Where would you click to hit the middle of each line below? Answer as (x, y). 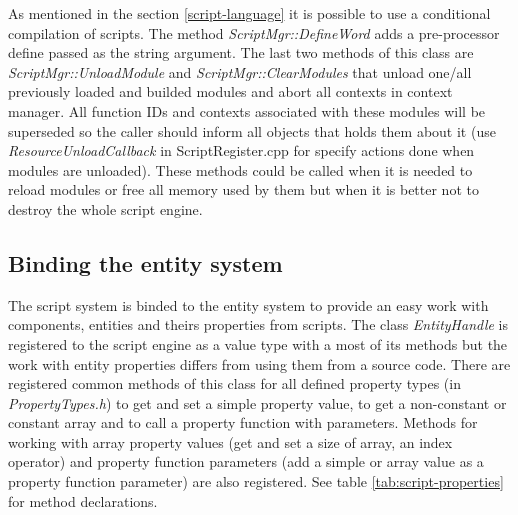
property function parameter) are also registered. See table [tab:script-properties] (256, 481)
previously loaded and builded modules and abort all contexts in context (230, 91)
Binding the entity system (145, 262)
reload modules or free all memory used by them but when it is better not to (243, 189)
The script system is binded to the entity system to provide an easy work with (248, 304)
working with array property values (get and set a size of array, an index (230, 441)
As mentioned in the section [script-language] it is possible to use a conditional (249, 13)
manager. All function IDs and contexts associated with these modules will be (247, 110)
